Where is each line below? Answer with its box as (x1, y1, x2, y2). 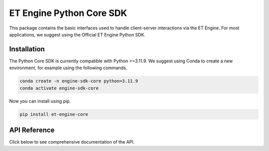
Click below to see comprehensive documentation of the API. (9, 139, 135, 145)
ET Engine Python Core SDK (9, 7, 127, 18)
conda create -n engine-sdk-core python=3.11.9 (19, 78, 138, 84)
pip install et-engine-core (19, 111, 88, 117)
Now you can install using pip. (9, 98, 71, 104)
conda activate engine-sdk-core (19, 85, 99, 91)
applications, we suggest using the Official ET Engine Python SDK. (9, 31, 145, 37)
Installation (9, 45, 45, 53)
